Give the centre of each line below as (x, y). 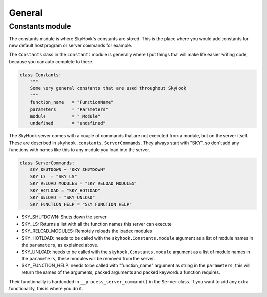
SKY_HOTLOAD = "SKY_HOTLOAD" (65, 191)
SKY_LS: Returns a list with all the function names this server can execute (96, 224)
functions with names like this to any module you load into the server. (80, 150)
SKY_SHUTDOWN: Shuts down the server (64, 217)
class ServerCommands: (47, 163)
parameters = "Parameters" (69, 109)
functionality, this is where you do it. (46, 289)
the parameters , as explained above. (60, 245)
